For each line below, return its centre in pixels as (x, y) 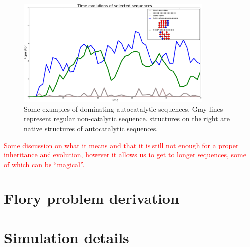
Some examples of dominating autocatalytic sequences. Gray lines (124, 109)
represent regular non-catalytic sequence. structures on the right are (127, 119)
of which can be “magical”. (44, 164)
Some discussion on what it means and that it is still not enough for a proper (121, 145)
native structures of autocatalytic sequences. (91, 128)
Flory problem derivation (92, 198)
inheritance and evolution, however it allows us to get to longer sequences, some (125, 155)
